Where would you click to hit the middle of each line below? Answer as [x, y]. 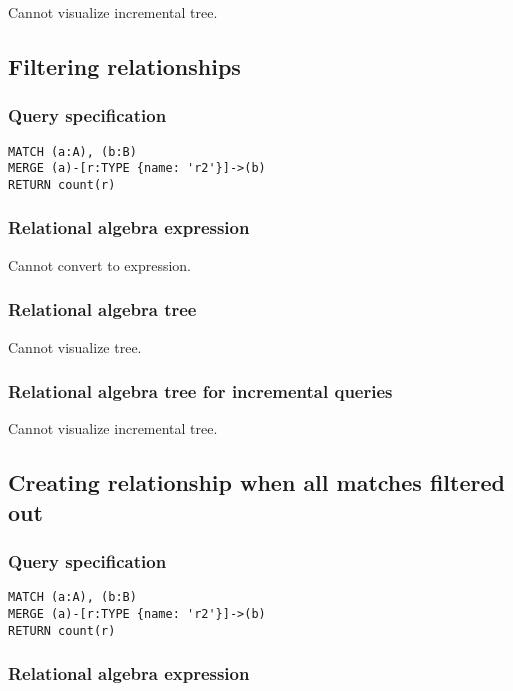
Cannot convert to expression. [100, 264]
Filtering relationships [124, 65]
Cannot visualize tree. [75, 346]
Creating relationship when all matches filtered [256, 482]
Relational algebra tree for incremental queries [200, 391]
